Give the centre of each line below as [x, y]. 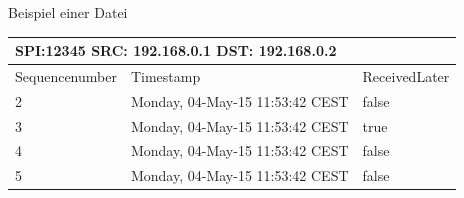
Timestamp [165, 75]
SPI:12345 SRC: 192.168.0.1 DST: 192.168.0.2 [176, 50]
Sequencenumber [66, 75]
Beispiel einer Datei [68, 12]
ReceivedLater [406, 75]
